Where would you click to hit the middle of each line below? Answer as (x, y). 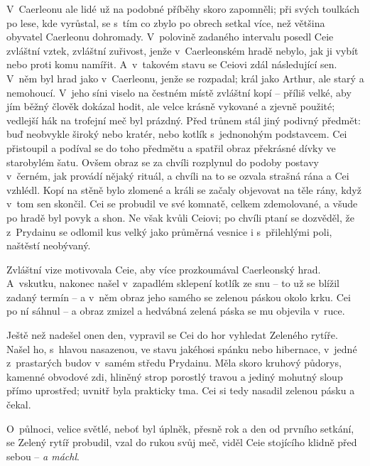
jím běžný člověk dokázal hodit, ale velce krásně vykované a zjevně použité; (171, 106)
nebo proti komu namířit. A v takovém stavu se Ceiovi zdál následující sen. (172, 64)
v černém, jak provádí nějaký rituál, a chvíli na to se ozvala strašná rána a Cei (178, 176)
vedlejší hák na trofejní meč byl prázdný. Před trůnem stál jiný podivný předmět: (184, 120)
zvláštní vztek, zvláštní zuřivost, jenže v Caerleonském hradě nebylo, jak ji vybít (183, 50)
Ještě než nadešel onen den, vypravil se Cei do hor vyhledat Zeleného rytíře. (172, 335)
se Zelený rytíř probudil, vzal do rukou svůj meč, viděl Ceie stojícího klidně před (182, 442)
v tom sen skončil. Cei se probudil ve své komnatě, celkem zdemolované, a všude (182, 204)
